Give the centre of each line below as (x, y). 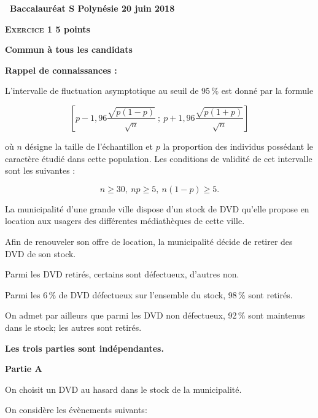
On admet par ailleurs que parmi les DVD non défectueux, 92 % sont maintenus (155, 315)
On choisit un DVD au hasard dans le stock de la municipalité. (123, 389)
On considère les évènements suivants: (76, 410)
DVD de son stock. (41, 253)
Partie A (24, 369)
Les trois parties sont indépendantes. (84, 348)
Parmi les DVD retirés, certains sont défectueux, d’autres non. (122, 274)
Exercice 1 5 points (48, 29)
